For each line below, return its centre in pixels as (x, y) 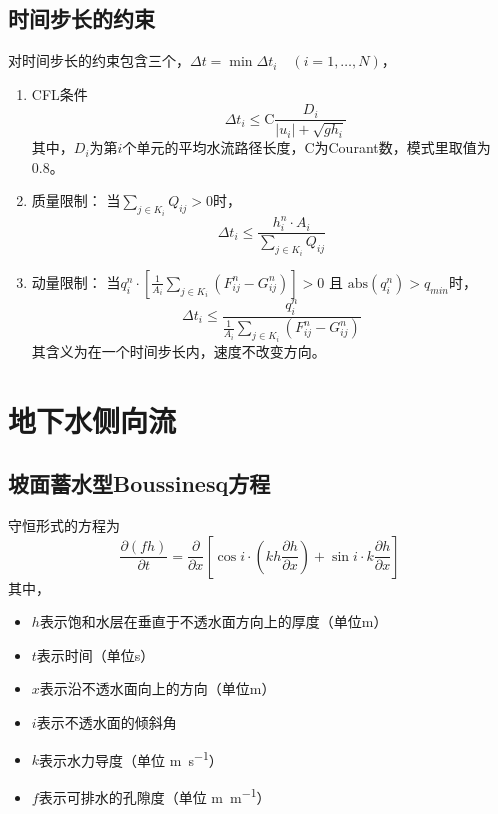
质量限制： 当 (76, 200)
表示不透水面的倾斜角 (106, 722)
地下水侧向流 (92, 419)
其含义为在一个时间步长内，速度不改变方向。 (178, 350)
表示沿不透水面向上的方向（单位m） (157, 688)
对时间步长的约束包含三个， (99, 60)
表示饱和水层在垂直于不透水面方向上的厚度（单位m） (213, 621)
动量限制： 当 (76, 281)
